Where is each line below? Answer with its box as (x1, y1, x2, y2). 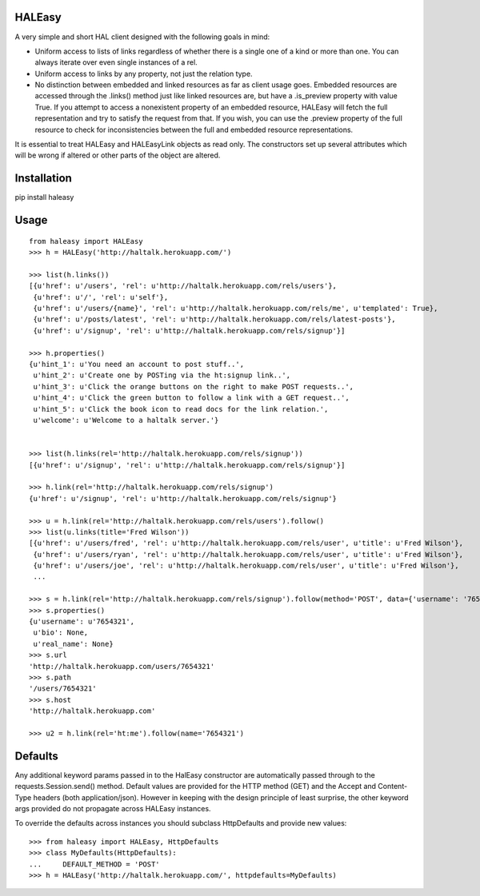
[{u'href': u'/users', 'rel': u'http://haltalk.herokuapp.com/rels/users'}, (29, 281, 338, 291)
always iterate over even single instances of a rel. (34, 58, 198, 67)
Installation (14, 172, 72, 185)
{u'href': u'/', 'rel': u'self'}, (33, 293, 169, 301)
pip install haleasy (14, 193, 74, 202)
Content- (377, 782, 408, 791)
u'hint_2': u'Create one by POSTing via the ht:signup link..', (33, 371, 291, 380)
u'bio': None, (33, 628, 89, 637)
